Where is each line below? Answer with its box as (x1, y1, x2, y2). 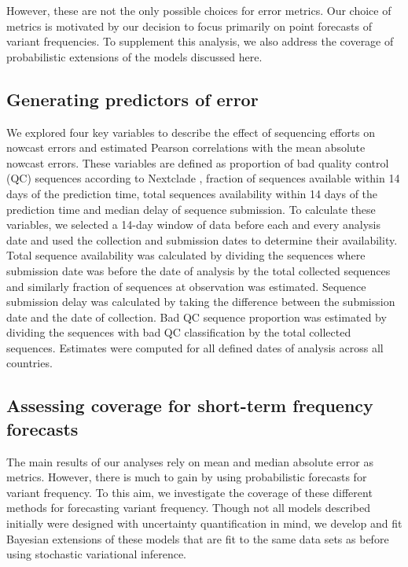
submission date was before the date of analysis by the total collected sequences (6, 262, 391, 278)
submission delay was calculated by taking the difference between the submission (6, 293, 395, 310)
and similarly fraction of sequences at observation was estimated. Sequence (6, 278, 366, 294)
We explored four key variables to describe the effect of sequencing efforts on (6, 123, 376, 140)
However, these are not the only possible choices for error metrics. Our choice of (6, 2, 391, 18)
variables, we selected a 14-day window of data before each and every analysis (6, 216, 380, 233)
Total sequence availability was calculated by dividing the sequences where (6, 247, 366, 263)
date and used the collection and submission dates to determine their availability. (6, 231, 398, 248)
